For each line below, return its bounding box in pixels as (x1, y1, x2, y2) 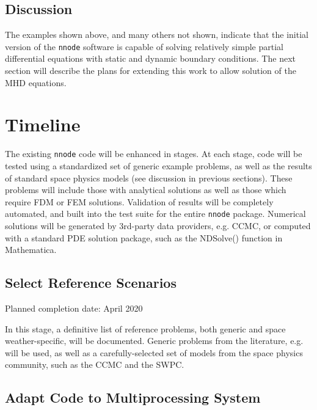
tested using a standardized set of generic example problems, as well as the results (5, 159, 312, 172)
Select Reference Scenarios (5, 273, 177, 292)
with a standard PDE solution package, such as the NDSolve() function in (5, 231, 283, 244)
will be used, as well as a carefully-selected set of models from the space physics (5, 346, 303, 359)
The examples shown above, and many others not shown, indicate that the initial (5, 28, 308, 41)
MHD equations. (5, 76, 67, 89)
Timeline (5, 112, 81, 137)
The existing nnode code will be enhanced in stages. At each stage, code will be (5, 147, 302, 160)
